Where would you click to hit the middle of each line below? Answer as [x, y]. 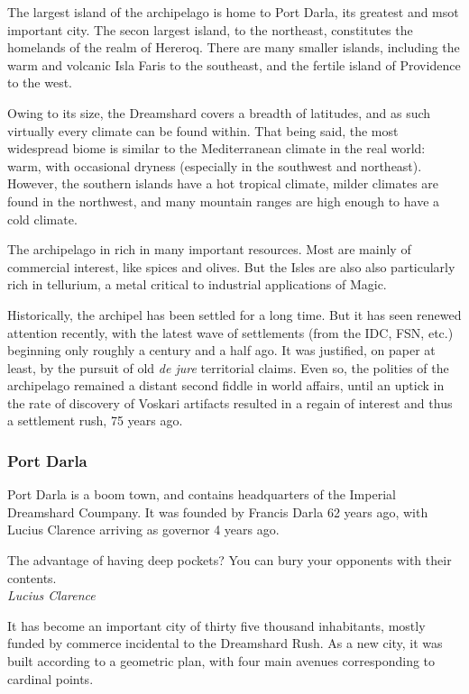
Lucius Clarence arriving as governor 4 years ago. [143, 530]
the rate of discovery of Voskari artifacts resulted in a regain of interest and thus [230, 402]
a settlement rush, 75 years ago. [95, 420]
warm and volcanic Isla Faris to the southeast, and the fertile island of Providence [234, 64]
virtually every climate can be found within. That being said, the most [203, 130]
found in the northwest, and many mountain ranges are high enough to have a [224, 201]
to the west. [40, 82]
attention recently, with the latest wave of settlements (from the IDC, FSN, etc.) [230, 332]
